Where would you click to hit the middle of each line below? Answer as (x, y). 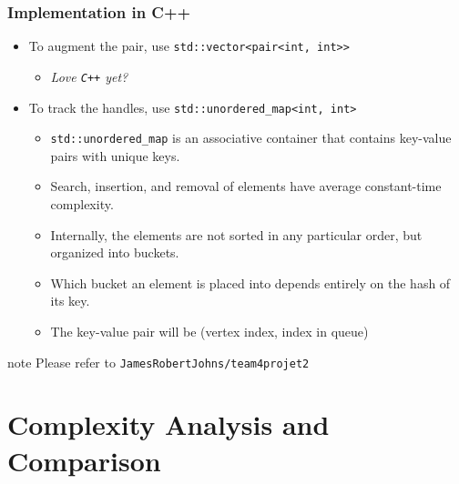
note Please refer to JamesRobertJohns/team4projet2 (158, 362)
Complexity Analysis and (168, 424)
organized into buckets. (115, 252)
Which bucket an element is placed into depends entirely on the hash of (250, 282)
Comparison (84, 460)
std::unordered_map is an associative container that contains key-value (251, 138)
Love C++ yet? (89, 76)
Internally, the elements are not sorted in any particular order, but (236, 234)
